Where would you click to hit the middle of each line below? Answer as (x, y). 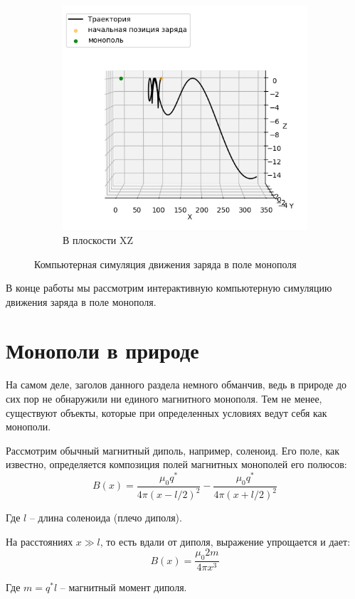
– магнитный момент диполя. (123, 587)
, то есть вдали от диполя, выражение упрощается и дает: (225, 541)
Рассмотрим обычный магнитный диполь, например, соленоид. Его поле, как (173, 450)
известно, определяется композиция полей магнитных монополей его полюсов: (176, 464)
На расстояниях (39, 541)
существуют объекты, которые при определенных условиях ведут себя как (166, 412)
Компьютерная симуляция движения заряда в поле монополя (165, 264)
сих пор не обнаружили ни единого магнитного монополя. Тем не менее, (164, 399)
